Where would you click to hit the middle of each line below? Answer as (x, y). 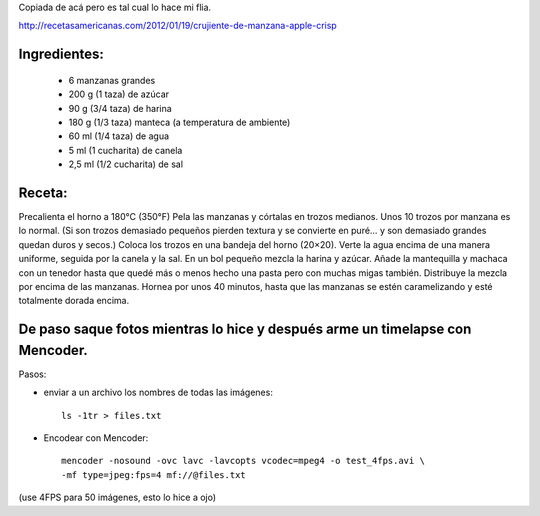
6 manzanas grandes (112, 80)
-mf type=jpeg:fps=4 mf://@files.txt (154, 474)
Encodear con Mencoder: (96, 438)
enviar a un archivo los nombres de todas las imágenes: (158, 392)
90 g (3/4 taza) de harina (120, 108)
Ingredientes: (61, 54)
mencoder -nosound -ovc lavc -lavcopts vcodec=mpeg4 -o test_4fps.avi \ (243, 461)
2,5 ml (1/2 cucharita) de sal (126, 164)
